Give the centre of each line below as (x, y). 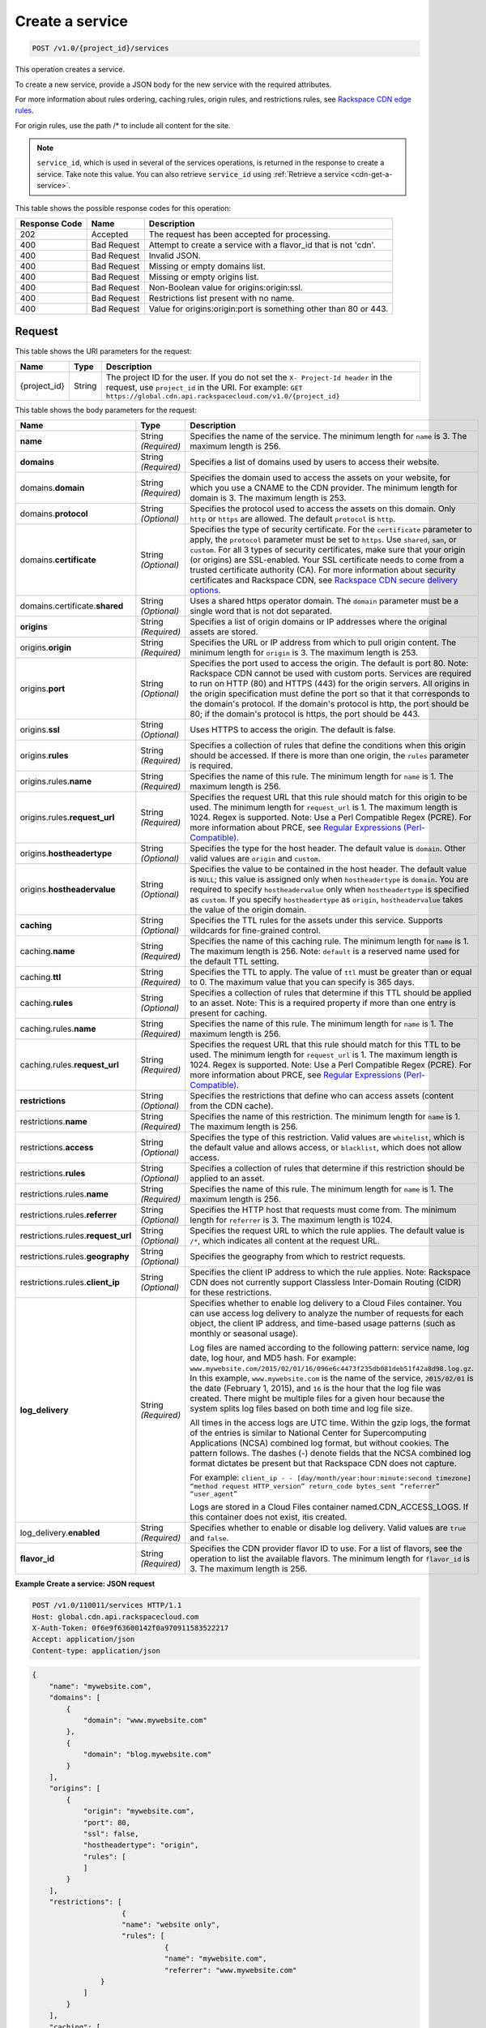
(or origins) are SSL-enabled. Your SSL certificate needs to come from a (327, 560)
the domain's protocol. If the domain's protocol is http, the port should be (330, 704)
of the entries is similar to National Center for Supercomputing (308, 1433)
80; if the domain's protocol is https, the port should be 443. (305, 714)
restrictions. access (57, 1148)
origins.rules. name (56, 781)
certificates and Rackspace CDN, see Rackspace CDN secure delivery (324, 580)
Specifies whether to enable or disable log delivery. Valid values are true (328, 1527)
